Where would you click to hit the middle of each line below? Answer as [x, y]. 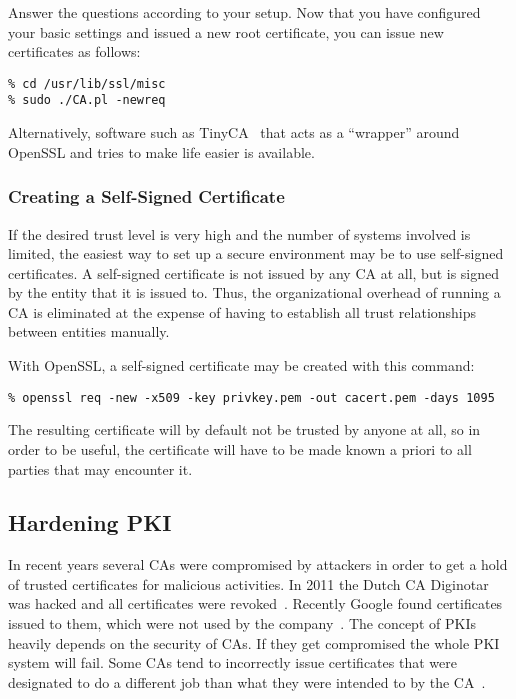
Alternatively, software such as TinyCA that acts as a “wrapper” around [234, 132]
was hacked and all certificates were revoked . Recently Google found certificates [255, 603]
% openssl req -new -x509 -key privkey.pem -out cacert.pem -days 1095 [251, 397]
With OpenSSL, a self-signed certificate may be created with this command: [241, 365]
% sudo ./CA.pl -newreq [87, 100]
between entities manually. [89, 331]
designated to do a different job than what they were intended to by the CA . [247, 681]
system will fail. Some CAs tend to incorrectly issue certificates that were [232, 662]
